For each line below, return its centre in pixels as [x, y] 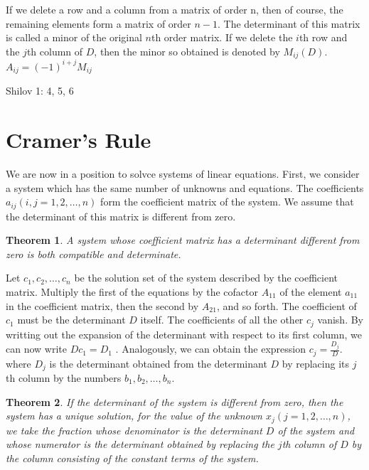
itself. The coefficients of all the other [222, 320]
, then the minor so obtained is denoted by [187, 51]
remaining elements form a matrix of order [98, 23]
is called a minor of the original [74, 37]
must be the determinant [71, 320]
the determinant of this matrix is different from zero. [121, 216]
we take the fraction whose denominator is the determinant [134, 430]
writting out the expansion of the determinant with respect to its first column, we [184, 334]
